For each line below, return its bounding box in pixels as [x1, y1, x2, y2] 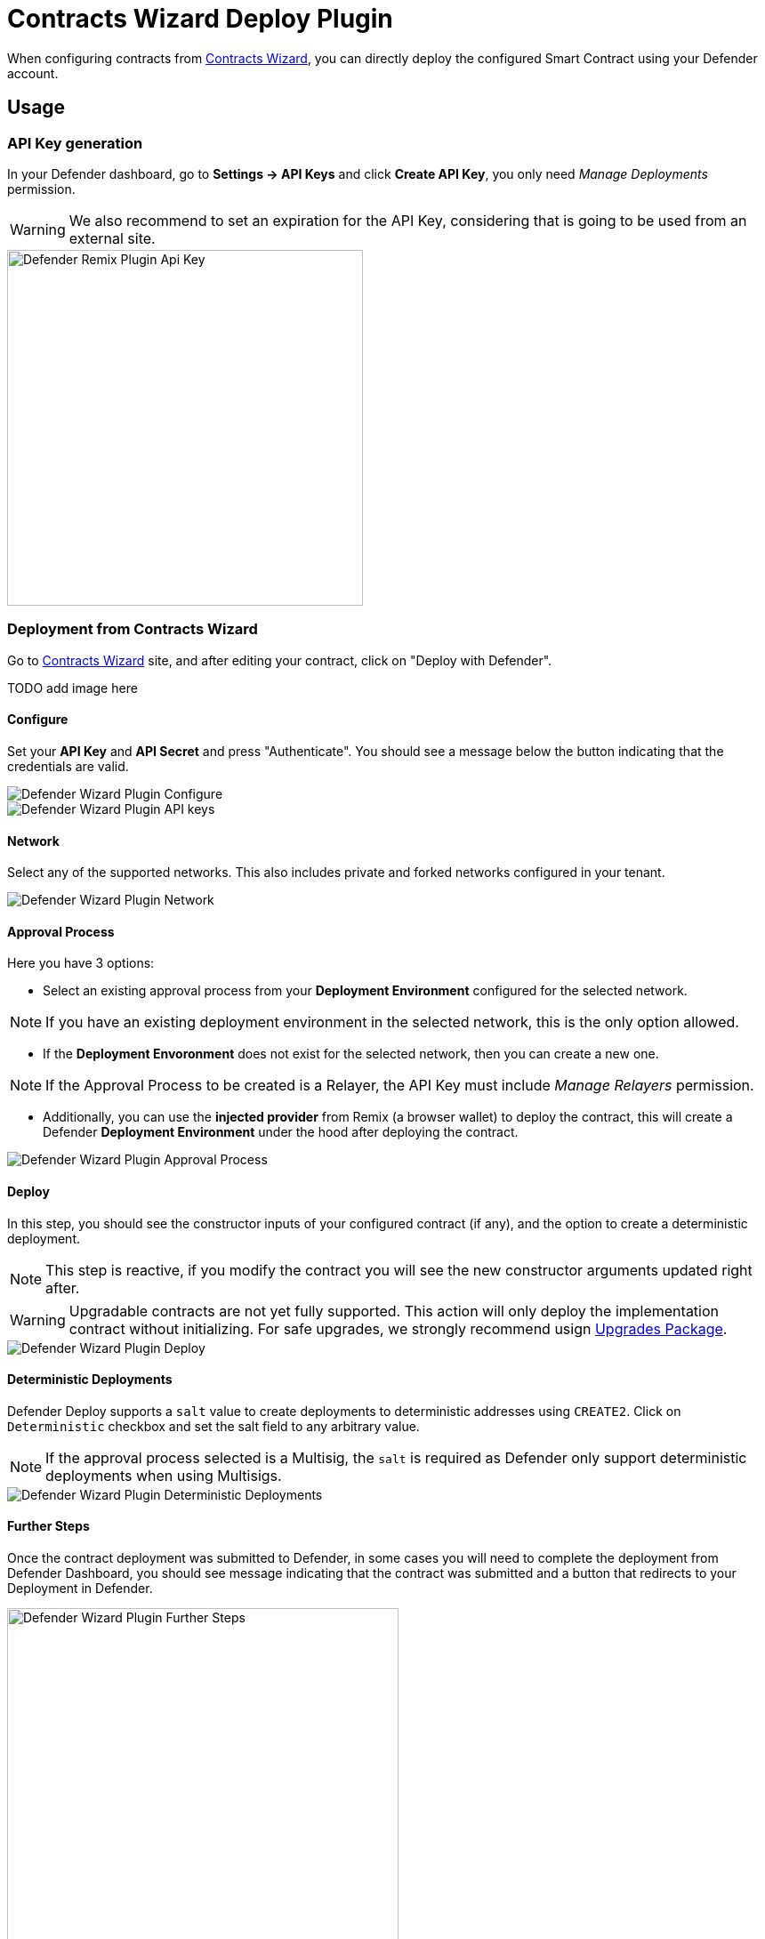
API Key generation [7, 133, 143, 152]
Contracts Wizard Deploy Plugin [7, 4, 393, 34]
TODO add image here [7, 680, 138, 696]
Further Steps [7, 1518, 90, 1534]
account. [7, 65, 59, 81]
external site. [68, 229, 156, 247]
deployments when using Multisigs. [45, 1466, 282, 1484]
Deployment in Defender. [7, 1581, 153, 1597]
